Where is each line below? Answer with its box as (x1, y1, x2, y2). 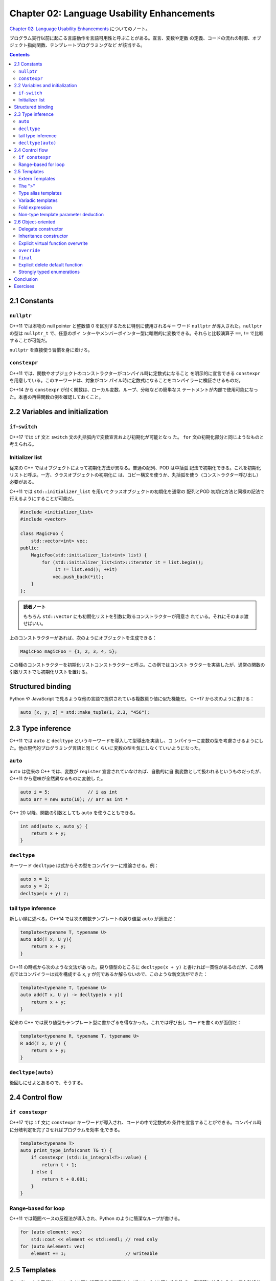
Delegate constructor (18, 226, 63, 232)
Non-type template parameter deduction (18, 212, 104, 218)
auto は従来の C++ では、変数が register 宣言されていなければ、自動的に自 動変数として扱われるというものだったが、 (9, 768, 264, 774)
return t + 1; (41, 1162, 77, 1168)
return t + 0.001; (41, 1176, 88, 1182)
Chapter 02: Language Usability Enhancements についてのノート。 (9, 26, 150, 32)
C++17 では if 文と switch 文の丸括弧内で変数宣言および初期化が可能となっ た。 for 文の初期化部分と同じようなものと (9, 434, 264, 440)
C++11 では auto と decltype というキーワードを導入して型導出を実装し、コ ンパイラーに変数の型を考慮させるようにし (9, 738, 264, 744)
